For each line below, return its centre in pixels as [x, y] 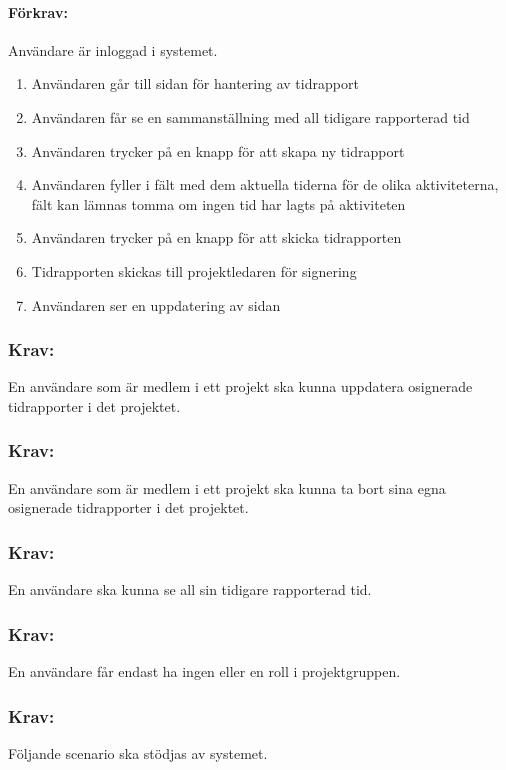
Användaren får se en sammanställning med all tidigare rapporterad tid [250, 116]
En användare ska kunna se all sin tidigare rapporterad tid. [190, 589]
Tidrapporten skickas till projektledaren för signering [194, 270]
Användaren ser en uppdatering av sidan [156, 304]
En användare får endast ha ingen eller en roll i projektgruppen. [204, 670]
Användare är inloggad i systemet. [113, 49]
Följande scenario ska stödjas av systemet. [138, 752]
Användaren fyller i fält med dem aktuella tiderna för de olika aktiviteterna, [265, 184]
